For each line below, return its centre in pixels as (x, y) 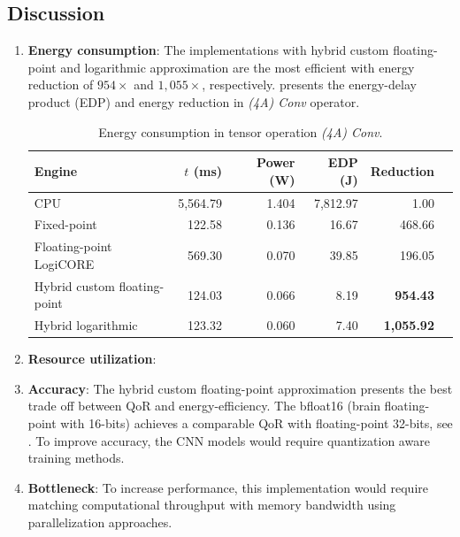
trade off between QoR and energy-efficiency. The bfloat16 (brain (204, 406)
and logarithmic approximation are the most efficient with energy (238, 67)
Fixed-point (65, 224)
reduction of (61, 84)
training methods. (76, 458)
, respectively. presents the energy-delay (309, 84)
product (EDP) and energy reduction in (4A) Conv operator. (194, 101)
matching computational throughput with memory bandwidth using (212, 505)
